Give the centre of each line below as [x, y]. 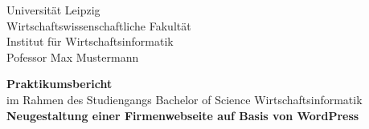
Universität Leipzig [53, 10]
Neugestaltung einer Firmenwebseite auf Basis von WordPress [183, 115]
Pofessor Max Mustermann [73, 56]
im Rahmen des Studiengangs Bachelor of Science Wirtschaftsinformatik [184, 99]
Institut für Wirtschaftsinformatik [90, 41]
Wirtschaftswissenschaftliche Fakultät [99, 25]
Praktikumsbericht [59, 84]
